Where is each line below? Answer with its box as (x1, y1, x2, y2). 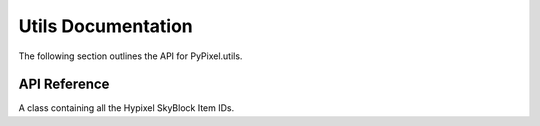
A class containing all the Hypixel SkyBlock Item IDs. (18, 102, 235, 114)
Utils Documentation (18, 15, 194, 37)
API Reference (18, 76, 110, 93)
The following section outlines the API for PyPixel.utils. (18, 50, 243, 62)
